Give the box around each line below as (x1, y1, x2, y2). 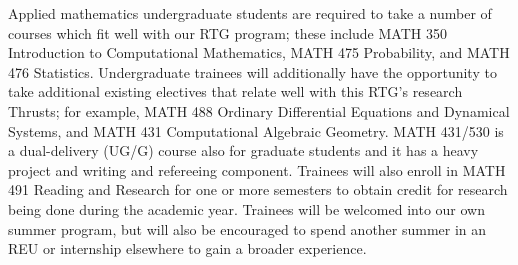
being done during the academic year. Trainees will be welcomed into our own (8, 198, 485, 219)
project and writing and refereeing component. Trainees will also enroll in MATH (8, 159, 506, 180)
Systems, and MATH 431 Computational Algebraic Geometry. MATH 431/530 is (8, 120, 504, 141)
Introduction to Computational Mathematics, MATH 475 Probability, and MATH (8, 42, 510, 63)
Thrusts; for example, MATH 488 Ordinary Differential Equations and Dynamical (8, 100, 510, 121)
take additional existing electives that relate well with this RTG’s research (8, 81, 463, 102)
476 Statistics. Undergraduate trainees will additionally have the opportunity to (8, 61, 497, 82)
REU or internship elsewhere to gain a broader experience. (8, 238, 367, 259)
